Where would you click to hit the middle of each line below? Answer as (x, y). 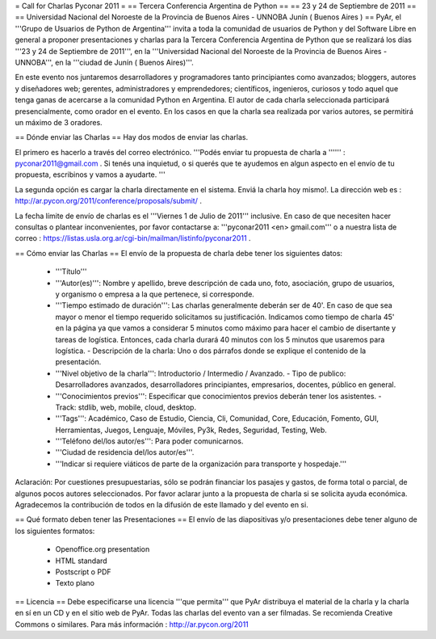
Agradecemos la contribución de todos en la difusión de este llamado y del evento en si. (161, 505)
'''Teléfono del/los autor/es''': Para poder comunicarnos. (149, 441)
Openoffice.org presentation (103, 549)
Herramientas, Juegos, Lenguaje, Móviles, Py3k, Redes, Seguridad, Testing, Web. (191, 430)
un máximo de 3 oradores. (59, 122)
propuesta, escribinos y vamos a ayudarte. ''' (90, 174)
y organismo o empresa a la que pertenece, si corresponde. (155, 294)
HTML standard (82, 561)
